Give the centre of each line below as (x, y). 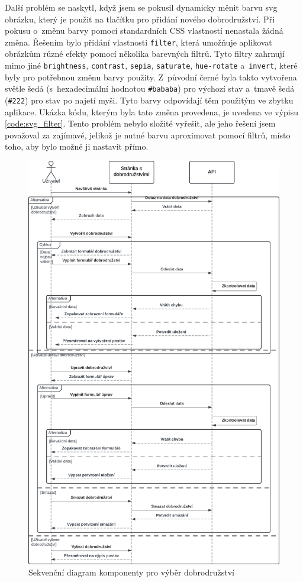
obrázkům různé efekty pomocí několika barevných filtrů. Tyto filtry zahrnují (145, 54)
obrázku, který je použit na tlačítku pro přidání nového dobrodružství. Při (140, 19)
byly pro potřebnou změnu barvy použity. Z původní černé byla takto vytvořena (151, 77)
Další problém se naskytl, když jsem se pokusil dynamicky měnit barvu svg (141, 7)
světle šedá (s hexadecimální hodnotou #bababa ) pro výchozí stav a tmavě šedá (150, 88)
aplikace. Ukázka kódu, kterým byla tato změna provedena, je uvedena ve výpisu (151, 111)
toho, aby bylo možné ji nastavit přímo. (77, 146)
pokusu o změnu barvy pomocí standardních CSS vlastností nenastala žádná (144, 30)
